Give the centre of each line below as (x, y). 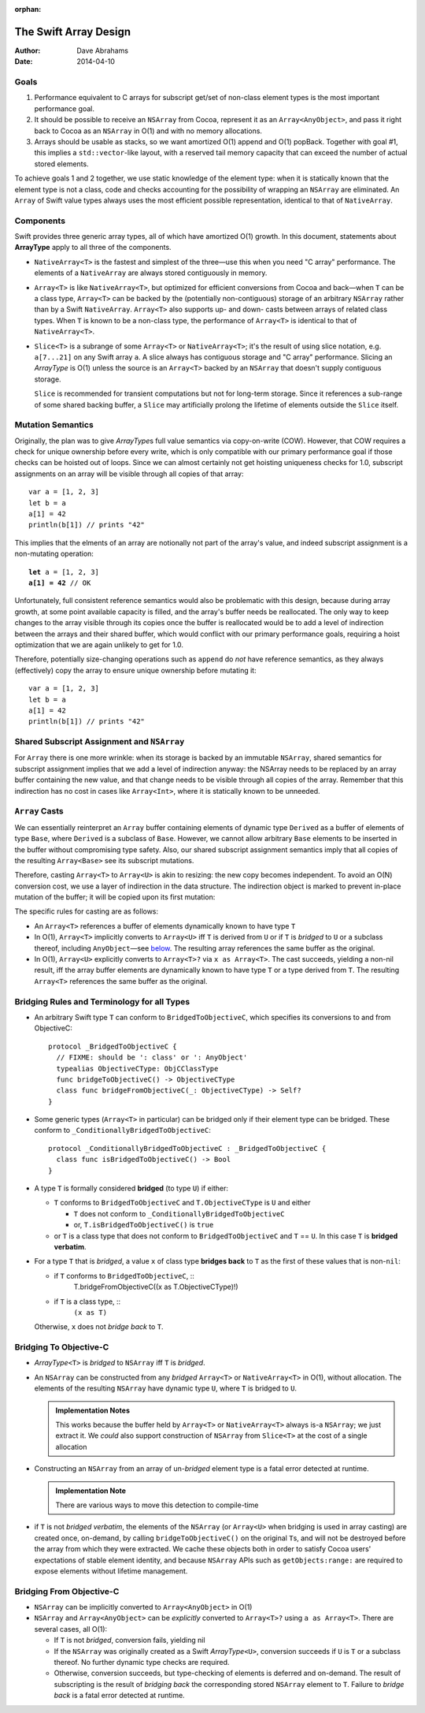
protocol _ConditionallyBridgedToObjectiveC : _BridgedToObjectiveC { (187, 1148)
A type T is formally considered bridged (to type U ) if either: (131, 1188)
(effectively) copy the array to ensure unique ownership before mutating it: (135, 670)
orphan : (28, 9)
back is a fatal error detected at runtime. (119, 1696)
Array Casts (39, 811)
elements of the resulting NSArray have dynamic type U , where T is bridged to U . (166, 1388)
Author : (28, 50)
